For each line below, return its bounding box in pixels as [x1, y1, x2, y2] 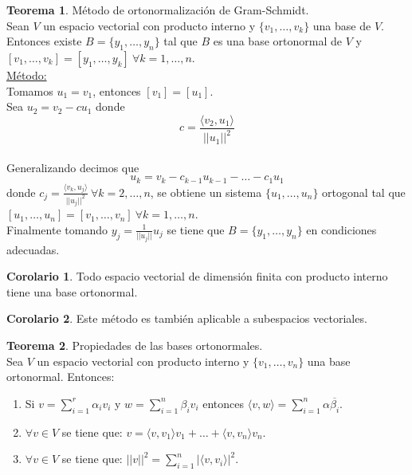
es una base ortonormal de [213, 33, 342, 49]
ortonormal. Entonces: [6, 368, 115, 385]
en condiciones [306, 221, 377, 237]
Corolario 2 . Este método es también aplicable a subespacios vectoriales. [6, 310, 367, 327]
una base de [312, 17, 371, 33]
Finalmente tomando [6, 221, 108, 237]
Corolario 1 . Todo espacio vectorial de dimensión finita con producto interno [6, 268, 388, 285]
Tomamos [6, 82, 53, 99]
